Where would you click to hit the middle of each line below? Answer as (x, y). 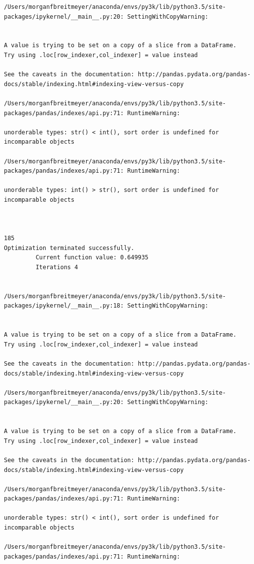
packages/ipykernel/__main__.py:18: (64, 306)
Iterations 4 (57, 267)
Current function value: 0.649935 (92, 258)
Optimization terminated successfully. (69, 248)
